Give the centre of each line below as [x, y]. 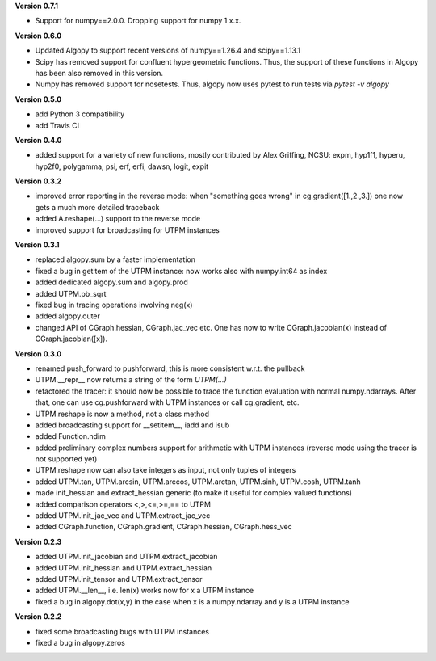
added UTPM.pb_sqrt [71, 293]
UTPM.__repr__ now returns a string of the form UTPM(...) [131, 380]
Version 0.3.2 [38, 181]
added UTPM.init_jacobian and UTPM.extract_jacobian [126, 557]
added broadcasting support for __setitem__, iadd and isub [132, 425]
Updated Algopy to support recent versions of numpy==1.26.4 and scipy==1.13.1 [168, 51]
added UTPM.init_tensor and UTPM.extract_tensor [119, 579]
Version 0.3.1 [37, 245]
